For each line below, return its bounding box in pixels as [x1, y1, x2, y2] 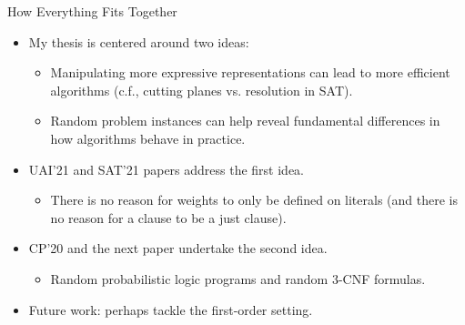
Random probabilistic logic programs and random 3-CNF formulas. [50, 269, 426, 288]
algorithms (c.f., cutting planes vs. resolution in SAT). [50, 80, 353, 99]
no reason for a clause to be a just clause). [50, 208, 287, 227]
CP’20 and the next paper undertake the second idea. [28, 239, 328, 258]
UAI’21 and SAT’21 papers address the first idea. [28, 159, 305, 178]
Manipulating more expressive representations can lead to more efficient [50, 63, 450, 82]
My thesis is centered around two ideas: [28, 32, 249, 51]
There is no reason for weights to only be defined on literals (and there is [50, 190, 458, 209]
